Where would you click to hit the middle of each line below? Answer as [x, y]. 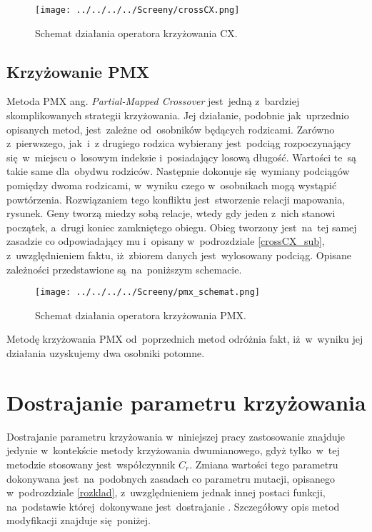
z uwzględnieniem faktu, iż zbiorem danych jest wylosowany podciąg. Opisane [179, 255]
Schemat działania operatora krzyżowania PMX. [141, 315]
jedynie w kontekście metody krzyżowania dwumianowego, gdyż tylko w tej [173, 450]
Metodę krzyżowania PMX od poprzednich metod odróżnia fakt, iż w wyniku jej [185, 339]
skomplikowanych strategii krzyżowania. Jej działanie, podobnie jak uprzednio [178, 115]
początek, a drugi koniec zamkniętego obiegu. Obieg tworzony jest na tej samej [182, 227]
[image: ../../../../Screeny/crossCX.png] [137, 10]
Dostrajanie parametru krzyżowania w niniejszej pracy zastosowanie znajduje [176, 436]
